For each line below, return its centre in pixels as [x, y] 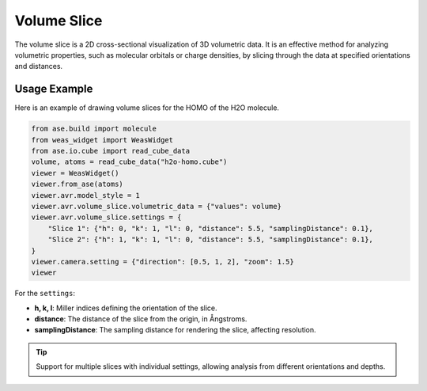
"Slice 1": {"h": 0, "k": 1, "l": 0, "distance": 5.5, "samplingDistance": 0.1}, [210, 228]
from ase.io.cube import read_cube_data [110, 151]
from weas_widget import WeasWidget [102, 140]
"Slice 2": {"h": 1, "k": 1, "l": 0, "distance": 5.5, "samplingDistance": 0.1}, [210, 240]
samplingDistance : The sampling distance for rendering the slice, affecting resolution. [175, 330]
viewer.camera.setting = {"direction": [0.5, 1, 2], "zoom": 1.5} [162, 262]
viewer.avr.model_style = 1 [85, 195]
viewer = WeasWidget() [75, 173]
